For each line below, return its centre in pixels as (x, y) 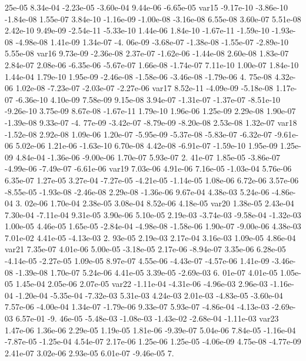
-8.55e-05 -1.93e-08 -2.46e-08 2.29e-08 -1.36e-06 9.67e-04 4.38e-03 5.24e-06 (137, 191)
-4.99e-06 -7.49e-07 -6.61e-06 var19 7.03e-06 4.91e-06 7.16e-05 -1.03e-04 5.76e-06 (148, 168)
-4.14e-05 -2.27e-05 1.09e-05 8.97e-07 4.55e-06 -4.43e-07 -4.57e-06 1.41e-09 (137, 261)
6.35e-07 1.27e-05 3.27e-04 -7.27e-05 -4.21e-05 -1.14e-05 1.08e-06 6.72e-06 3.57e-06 (152, 180)
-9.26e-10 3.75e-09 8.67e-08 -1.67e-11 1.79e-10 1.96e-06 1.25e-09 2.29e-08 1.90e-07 (150, 111)
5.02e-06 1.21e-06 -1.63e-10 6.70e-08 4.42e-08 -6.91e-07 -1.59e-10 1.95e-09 (147, 146)
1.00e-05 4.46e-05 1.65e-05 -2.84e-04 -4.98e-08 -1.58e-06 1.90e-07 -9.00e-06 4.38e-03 (153, 226)
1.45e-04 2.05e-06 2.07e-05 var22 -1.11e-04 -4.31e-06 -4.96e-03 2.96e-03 (142, 284)
